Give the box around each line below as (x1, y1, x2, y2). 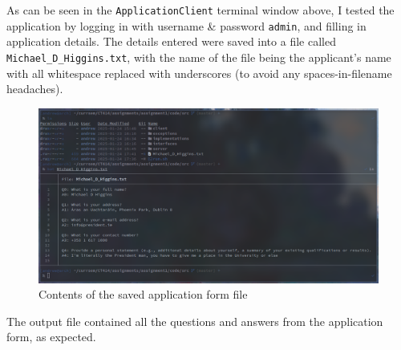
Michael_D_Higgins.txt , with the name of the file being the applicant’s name (6, 48, 391, 65)
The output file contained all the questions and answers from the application (6, 312, 383, 329)
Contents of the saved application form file (38, 286, 248, 303)
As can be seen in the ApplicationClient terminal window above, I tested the (6, 2, 395, 18)
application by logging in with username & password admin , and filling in (6, 17, 367, 34)
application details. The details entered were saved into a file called (6, 33, 336, 50)
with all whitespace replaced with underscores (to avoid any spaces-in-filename (6, 64, 392, 81)
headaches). (6, 80, 63, 97)
